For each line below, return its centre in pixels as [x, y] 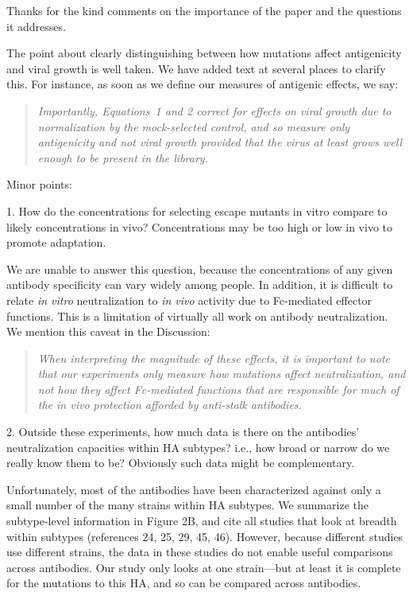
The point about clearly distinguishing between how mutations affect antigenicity [204, 53]
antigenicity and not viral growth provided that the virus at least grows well [220, 142]
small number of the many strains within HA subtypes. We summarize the [187, 505]
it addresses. [36, 26]
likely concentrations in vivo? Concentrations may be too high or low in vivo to [199, 226]
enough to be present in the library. [123, 157]
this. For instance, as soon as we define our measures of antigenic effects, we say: [203, 84]
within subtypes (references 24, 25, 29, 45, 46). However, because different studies [205, 536]
